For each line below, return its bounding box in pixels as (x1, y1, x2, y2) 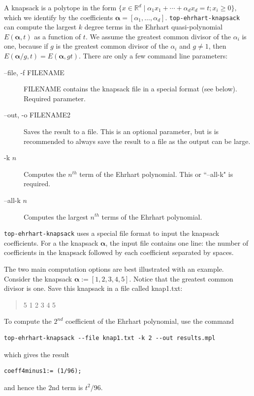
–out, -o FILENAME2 (4, 110, 70, 120)
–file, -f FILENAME (4, 67, 64, 77)
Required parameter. (24, 93, 86, 103)
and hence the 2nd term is (4, 382, 83, 392)
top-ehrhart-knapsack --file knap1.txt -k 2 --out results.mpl (4, 334, 216, 341)
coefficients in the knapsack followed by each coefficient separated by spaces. (4, 247, 234, 257)
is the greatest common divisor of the (56, 41, 168, 51)
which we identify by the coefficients (4, 12, 113, 22)
